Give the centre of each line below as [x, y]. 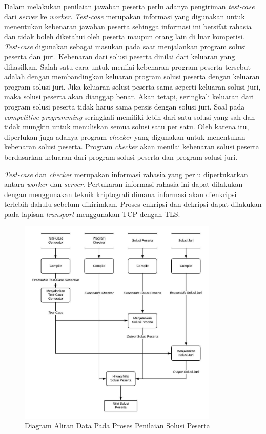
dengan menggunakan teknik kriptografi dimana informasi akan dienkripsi [120, 194]
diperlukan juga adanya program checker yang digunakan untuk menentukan [125, 136]
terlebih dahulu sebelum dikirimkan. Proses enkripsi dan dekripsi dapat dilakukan [133, 204]
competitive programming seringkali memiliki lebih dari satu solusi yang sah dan [130, 116]
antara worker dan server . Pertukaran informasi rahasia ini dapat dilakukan [124, 184]
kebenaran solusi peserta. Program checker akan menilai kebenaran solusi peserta [132, 147]
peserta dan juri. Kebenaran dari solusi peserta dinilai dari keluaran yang [120, 56]
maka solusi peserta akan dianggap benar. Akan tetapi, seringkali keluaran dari [129, 96]
